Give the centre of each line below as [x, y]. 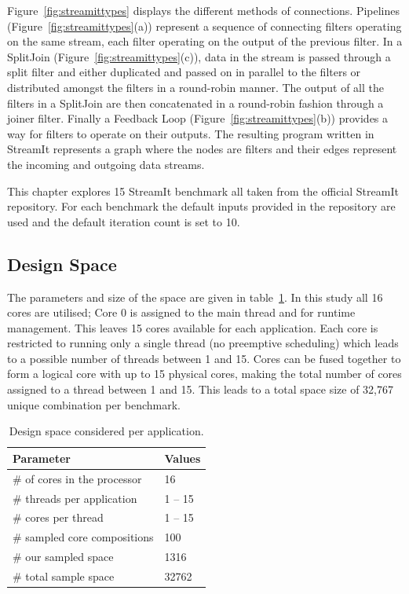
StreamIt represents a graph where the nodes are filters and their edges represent [202, 149]
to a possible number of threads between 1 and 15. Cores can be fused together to [204, 358]
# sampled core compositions [83, 537]
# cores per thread [58, 517]
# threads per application [75, 498]
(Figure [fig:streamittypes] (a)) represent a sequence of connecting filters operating [204, 26]
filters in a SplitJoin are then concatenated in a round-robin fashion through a [195, 103]
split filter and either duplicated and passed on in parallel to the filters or [184, 72]
